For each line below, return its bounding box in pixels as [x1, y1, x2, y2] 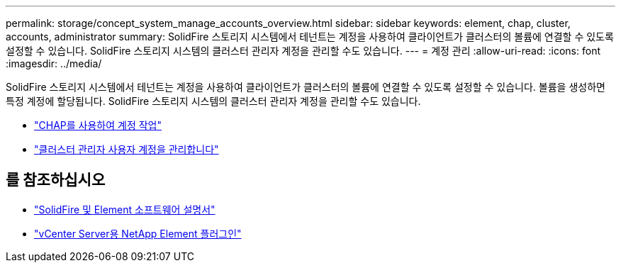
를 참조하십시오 [6, 171, 106, 189]
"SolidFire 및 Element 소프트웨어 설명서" [34, 203, 216, 216]
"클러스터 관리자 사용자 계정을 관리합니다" [34, 143, 219, 155]
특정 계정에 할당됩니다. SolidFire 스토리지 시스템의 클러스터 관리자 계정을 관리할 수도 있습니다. [6, 95, 421, 107]
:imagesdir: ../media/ [6, 57, 102, 69]
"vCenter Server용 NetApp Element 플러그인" [34, 227, 242, 240]
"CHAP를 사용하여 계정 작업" [34, 119, 162, 131]
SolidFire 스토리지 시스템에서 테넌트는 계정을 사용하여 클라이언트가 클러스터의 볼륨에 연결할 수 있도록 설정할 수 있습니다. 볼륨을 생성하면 [6, 81, 605, 93]
